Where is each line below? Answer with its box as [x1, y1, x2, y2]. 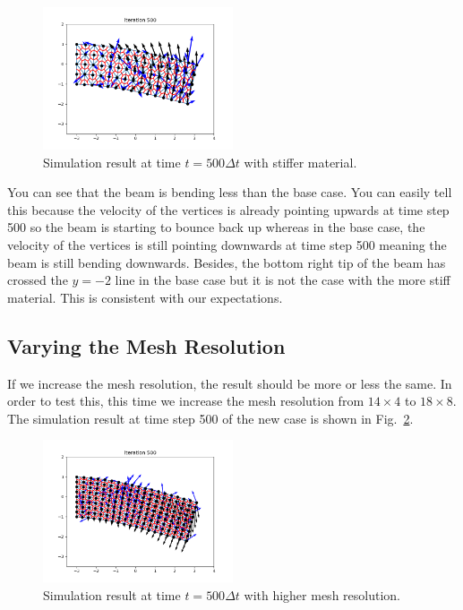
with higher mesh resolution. [244, 585, 400, 604]
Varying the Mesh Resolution [7, 331, 286, 359]
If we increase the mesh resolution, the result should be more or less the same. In [7, 374, 452, 392]
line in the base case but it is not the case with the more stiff [115, 271, 450, 289]
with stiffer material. [244, 152, 357, 171]
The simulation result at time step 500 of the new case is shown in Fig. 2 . [7, 408, 414, 427]
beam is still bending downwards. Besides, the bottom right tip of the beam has [7, 253, 446, 271]
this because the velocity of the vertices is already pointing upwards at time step [7, 200, 450, 219]
